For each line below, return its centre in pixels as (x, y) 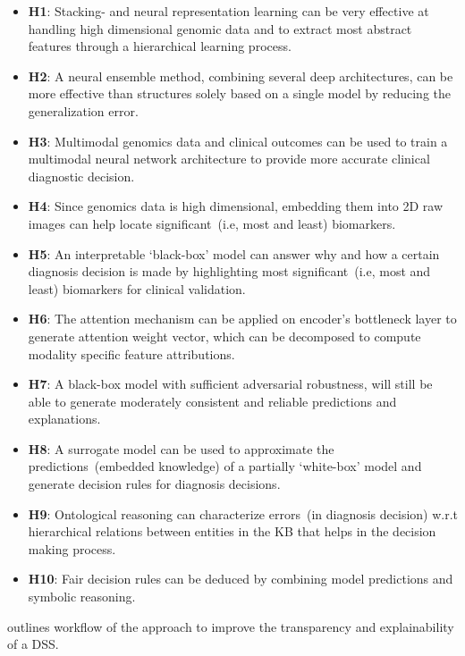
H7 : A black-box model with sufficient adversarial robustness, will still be (230, 384)
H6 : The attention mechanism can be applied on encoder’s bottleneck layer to (242, 319)
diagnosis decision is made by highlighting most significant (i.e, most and (229, 271)
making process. (72, 548)
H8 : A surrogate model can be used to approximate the (181, 448)
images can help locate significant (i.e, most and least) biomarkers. (212, 223)
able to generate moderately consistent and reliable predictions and (212, 401)
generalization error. (83, 110)
